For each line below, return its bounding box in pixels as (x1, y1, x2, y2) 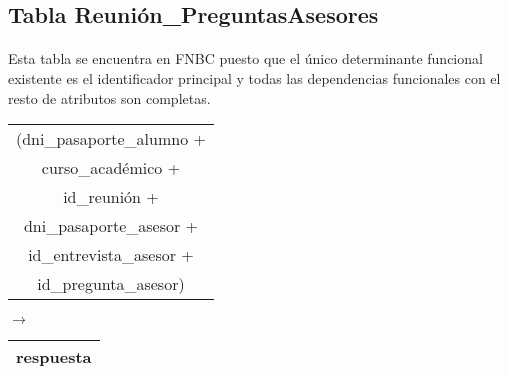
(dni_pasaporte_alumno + (16, 127, 206, 151)
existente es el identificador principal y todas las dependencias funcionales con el (8, 67, 501, 88)
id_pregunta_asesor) (37, 272, 185, 296)
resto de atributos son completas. (8, 87, 211, 108)
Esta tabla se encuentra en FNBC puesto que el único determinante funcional (8, 48, 483, 69)
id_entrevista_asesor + (28, 243, 194, 267)
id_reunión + (63, 185, 159, 209)
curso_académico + (41, 156, 181, 180)
